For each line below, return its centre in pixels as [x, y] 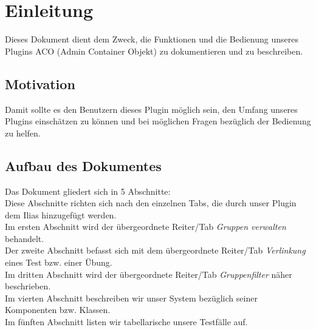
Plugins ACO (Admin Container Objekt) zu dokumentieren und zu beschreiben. [154, 51]
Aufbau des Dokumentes [83, 165]
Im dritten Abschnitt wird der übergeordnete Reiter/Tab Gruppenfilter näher [149, 274]
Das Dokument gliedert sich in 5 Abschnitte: [88, 191]
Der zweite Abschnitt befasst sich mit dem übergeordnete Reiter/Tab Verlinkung [155, 250]
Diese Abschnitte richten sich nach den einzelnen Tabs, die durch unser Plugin [151, 203]
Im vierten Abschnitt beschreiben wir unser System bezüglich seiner [131, 298]
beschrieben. [28, 286]
